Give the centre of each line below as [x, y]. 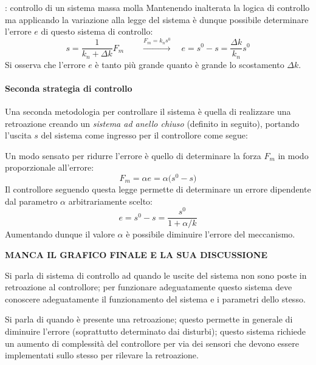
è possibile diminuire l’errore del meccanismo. [211, 234]
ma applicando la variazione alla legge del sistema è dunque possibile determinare [157, 19]
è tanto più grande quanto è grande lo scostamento [190, 64]
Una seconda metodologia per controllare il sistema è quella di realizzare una [148, 111]
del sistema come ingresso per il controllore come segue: [144, 135]
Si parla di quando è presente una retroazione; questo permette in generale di [149, 319]
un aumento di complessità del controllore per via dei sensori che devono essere [152, 343]
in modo [293, 155]
